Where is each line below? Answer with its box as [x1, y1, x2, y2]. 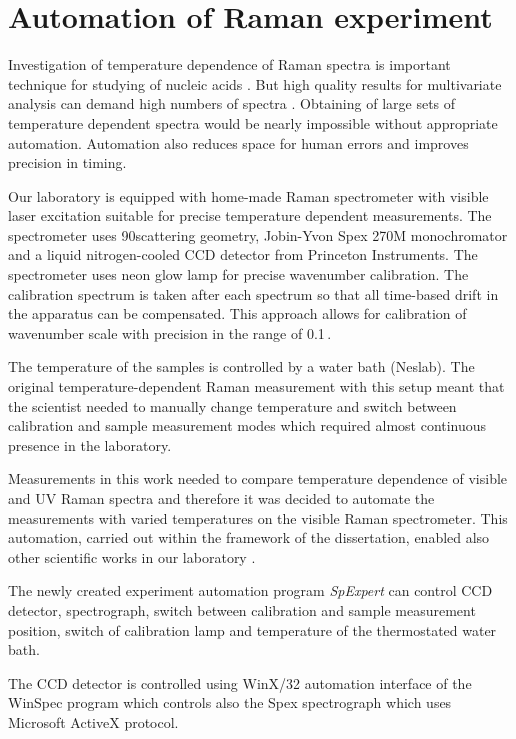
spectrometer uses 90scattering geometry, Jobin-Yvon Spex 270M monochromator [8, 224, 508, 245]
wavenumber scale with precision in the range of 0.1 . [8, 322, 332, 343]
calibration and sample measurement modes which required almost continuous [8, 415, 487, 436]
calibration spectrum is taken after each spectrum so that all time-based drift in [8, 283, 499, 304]
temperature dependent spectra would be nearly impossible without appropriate [8, 112, 498, 133]
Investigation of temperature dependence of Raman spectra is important [8, 54, 451, 75]
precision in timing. [8, 152, 127, 173]
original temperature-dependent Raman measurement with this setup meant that [8, 376, 505, 397]
